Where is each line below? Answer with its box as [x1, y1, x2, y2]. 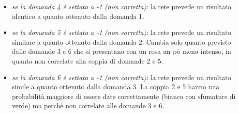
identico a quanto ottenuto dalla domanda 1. [12, 11, 144, 21]
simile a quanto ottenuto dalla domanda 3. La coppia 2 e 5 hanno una [12, 81, 220, 92]
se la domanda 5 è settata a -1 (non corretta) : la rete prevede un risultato [12, 27, 231, 37]
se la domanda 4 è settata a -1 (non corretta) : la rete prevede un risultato [12, 1, 231, 11]
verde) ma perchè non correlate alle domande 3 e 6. [12, 100, 164, 111]
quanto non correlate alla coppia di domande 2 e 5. [12, 55, 163, 65]
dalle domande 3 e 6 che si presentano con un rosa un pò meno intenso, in [12, 46, 231, 56]
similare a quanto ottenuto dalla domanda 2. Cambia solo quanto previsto [12, 36, 231, 47]
